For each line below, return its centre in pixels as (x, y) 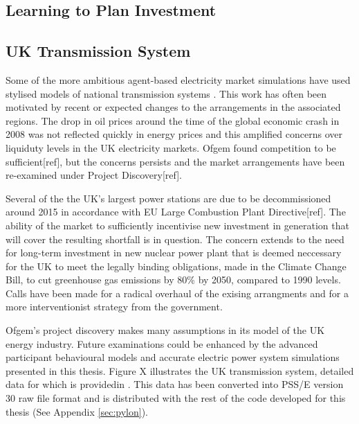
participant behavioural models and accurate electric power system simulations (173, 357)
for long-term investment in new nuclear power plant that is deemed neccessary (174, 253)
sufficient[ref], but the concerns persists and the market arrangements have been (175, 161)
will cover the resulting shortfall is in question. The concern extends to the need (175, 239)
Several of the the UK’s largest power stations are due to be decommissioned (168, 198)
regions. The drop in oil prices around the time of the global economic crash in (173, 120)
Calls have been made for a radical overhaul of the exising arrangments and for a (177, 293)
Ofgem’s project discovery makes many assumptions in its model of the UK (165, 330)
